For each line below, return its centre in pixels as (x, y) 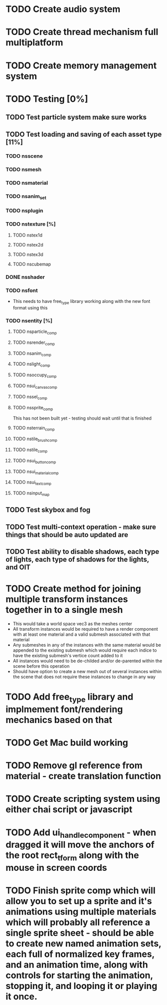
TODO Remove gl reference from (74, 766)
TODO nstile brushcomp (35, 439)
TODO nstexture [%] (31, 224)
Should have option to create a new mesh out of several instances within (87, 672)
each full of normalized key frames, (80, 954)
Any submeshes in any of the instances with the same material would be (87, 645)
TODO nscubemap (32, 264)
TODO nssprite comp (33, 408)
